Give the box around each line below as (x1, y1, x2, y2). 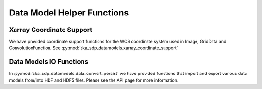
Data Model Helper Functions (9, 7, 129, 18)
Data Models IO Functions (9, 58, 89, 66)
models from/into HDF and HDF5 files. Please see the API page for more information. (9, 77, 179, 83)
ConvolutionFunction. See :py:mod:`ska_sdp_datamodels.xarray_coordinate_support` (9, 45, 178, 51)
